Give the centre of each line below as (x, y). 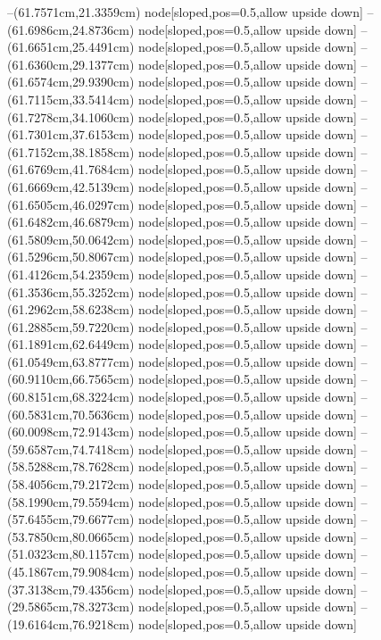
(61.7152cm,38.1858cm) (71, 151)
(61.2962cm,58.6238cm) (71, 309)
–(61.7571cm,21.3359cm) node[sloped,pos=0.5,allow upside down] (185, 12)
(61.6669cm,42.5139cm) (71, 186)
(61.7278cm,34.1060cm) (71, 116)
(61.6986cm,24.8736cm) (71, 29)
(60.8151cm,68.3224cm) (71, 397)
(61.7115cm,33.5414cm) (71, 99)
